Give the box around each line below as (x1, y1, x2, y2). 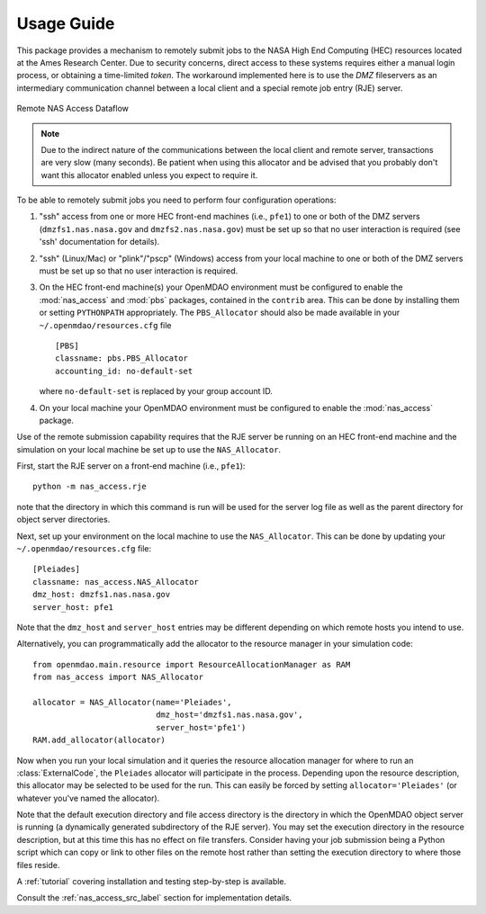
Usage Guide (16, 13, 115, 33)
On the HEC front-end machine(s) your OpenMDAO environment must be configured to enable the (39, 282, 403, 292)
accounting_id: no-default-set (55, 365, 193, 376)
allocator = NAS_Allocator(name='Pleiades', (32, 697, 233, 707)
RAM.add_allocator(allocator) (32, 735, 166, 746)
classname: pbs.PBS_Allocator (55, 354, 189, 363)
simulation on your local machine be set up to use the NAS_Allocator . (16, 444, 282, 454)
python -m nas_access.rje (32, 481, 148, 492)
